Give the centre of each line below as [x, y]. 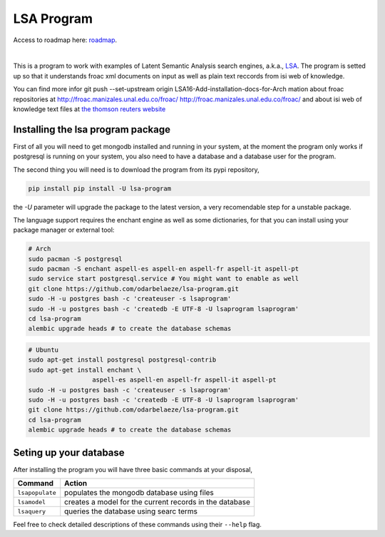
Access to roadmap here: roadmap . [65, 40]
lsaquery [32, 511]
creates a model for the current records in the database [158, 502]
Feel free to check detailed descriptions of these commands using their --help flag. [137, 525]
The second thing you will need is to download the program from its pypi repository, [136, 169]
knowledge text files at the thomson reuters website [89, 109]
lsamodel [32, 502]
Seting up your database [69, 452]
